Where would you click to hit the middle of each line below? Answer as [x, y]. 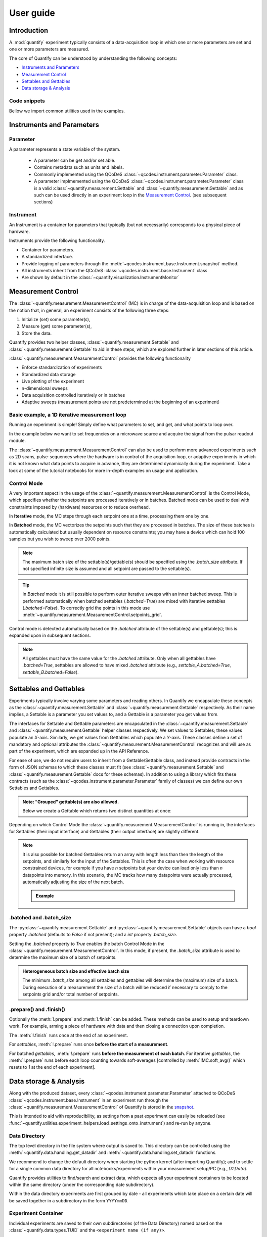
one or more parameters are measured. [49, 49]
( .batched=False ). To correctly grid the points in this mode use [86, 608]
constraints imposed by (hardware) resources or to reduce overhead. [80, 507]
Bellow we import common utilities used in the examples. [67, 111]
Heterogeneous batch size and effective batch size [76, 971]
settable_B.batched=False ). [51, 672]
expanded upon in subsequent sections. [50, 635]
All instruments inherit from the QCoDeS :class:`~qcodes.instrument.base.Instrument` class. [115, 270]
